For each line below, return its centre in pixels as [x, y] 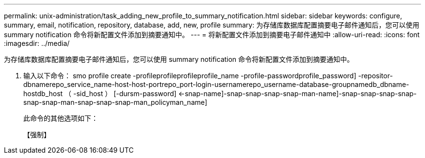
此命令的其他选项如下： [61, 118]
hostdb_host [43, 93]
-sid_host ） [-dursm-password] [125, 93]
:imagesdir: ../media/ [37, 43]
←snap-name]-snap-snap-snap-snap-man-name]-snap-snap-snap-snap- [297, 93]
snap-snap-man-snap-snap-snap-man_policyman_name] [115, 102]
